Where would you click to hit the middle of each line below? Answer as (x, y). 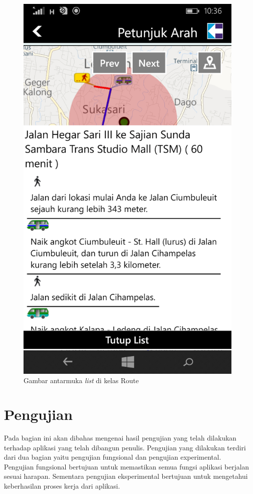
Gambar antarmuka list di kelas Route (81, 380)
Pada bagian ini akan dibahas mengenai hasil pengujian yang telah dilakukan (120, 438)
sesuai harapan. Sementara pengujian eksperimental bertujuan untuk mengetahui (126, 476)
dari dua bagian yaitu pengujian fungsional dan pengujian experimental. (113, 457)
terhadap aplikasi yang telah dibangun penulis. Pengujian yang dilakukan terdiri (125, 447)
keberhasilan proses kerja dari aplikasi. (62, 486)
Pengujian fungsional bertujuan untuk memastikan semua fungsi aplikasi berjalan (126, 466)
